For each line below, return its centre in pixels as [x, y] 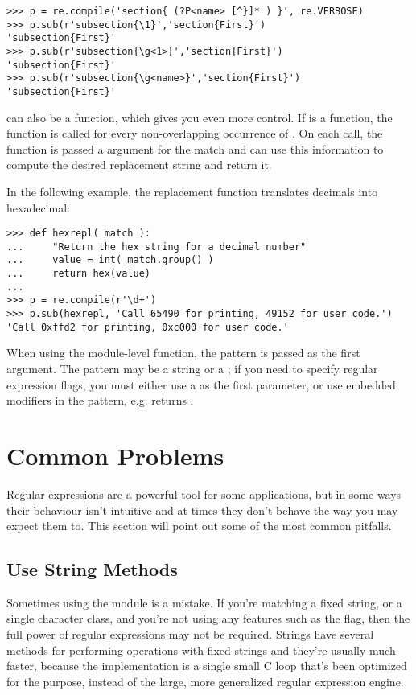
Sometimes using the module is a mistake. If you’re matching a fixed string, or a [204, 602]
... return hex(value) [78, 274]
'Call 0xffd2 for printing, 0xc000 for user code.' [148, 327]
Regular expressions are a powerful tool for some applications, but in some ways [204, 493]
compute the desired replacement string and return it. [139, 164]
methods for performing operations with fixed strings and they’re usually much [201, 650]
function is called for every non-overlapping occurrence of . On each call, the [195, 133]
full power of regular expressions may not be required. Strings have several [190, 634]
